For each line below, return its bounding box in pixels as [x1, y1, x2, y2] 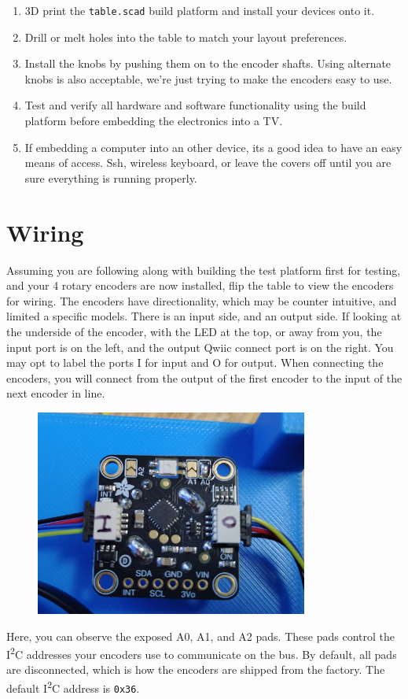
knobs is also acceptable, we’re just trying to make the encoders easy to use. [24, 70, 392, 87]
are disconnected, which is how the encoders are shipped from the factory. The [6, 661, 385, 678]
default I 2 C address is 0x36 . [6, 677, 140, 696]
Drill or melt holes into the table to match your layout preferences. [24, 28, 347, 45]
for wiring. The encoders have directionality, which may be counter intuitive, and [6, 292, 397, 309]
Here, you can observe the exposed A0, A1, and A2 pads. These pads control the [6, 627, 395, 644]
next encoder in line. [6, 385, 105, 401]
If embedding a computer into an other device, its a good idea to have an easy [24, 139, 402, 155]
